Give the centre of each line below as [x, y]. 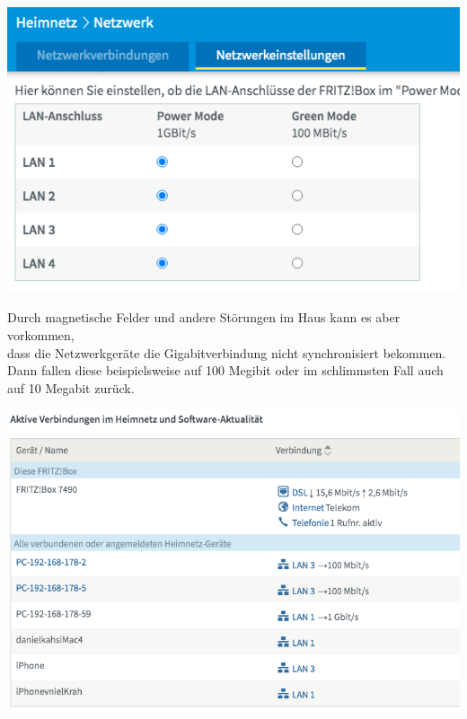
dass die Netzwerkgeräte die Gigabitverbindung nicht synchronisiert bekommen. [227, 352]
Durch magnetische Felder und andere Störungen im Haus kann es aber [204, 317]
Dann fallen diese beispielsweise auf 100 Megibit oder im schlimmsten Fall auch [225, 370]
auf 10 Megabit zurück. [71, 387]
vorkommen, [41, 335]
